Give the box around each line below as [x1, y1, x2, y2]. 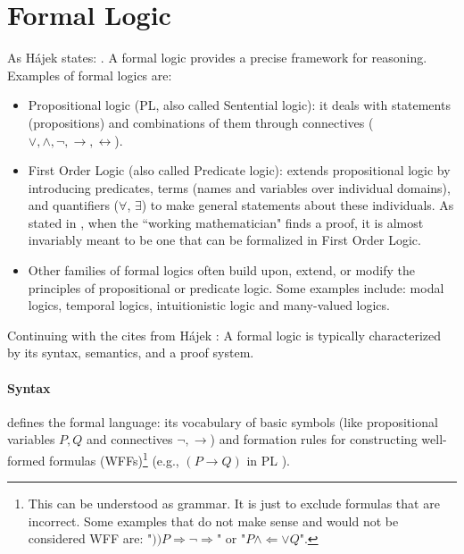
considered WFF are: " [28, 529, 153, 548]
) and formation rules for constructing [210, 430, 418, 449]
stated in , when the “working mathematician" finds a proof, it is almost [28, 213, 424, 231]
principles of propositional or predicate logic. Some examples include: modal [28, 278, 444, 297]
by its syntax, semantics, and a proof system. [7, 343, 254, 362]
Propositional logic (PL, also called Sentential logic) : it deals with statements [28, 96, 451, 114]
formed [7, 450, 46, 469]
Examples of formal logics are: [7, 65, 172, 84]
